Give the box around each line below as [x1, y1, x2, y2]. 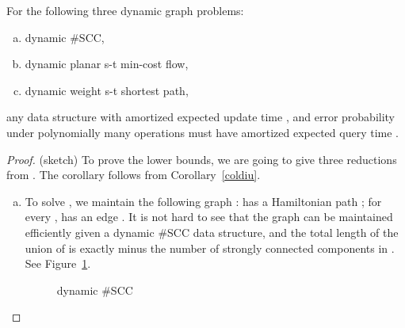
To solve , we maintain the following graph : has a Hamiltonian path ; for [25, 193, 382, 209]
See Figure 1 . [25, 255, 91, 272]
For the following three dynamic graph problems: [6, 2, 244, 18]
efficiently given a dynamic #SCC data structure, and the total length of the [25, 223, 399, 240]
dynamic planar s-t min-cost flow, [25, 55, 189, 72]
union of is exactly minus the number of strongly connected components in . [25, 239, 395, 256]
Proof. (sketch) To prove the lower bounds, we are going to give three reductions [6, 151, 397, 167]
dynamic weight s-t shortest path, [25, 82, 189, 98]
